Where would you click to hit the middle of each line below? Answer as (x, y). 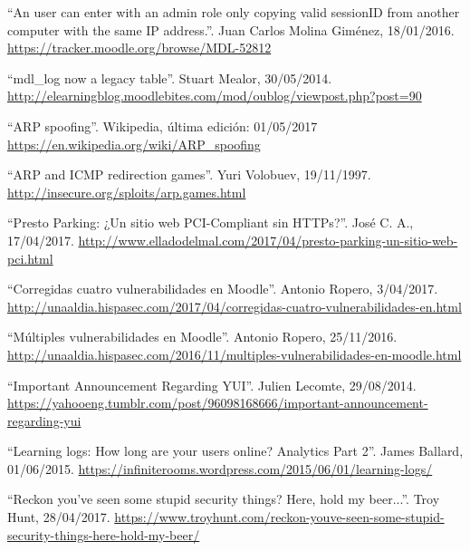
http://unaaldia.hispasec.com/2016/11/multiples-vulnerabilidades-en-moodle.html (235, 354)
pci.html (30, 258)
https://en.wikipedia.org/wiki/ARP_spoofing (134, 144)
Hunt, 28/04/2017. (59, 517)
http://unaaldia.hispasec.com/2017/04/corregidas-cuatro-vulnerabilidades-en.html (235, 306)
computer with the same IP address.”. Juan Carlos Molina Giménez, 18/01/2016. (231, 29)
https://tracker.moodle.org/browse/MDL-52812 (139, 48)
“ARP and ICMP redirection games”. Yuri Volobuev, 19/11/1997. (189, 174)
